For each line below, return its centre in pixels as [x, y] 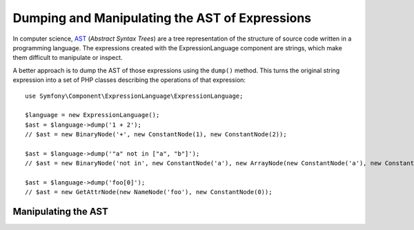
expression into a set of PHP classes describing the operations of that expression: [129, 80]
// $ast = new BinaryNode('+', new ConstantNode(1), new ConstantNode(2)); [156, 135]
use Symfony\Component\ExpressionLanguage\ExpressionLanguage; [134, 96]
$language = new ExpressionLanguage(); [92, 115]
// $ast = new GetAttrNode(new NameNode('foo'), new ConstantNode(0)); [149, 192]
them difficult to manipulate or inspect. [68, 58]
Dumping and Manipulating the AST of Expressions [162, 18]
